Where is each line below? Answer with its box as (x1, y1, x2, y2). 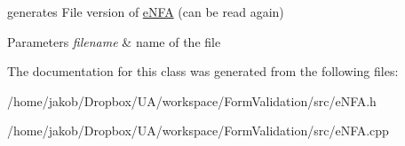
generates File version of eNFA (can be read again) (7, 3, 284, 20)
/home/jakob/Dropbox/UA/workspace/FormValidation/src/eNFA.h (7, 91, 377, 110)
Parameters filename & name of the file (7, 32, 221, 50)
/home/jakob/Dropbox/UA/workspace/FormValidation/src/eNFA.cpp (7, 121, 389, 140)
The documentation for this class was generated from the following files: (7, 62, 399, 81)
